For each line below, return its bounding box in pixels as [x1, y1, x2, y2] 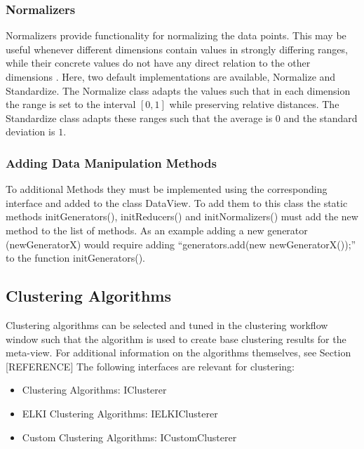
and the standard [283, 110, 358, 125]
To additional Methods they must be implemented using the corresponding [6, 182, 328, 196]
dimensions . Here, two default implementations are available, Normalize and [6, 69, 336, 83]
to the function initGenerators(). [6, 250, 146, 265]
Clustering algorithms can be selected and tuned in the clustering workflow [6, 317, 328, 332]
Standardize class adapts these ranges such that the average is [6, 110, 273, 125]
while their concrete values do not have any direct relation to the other [6, 55, 311, 70]
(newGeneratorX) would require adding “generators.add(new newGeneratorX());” [6, 236, 356, 251]
